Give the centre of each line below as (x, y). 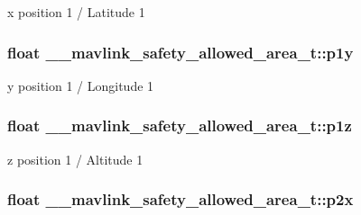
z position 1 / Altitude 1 (75, 159)
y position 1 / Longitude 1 (81, 85)
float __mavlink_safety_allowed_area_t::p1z (180, 125)
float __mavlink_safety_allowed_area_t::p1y (180, 52)
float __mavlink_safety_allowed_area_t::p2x (180, 199)
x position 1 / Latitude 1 (76, 12)
